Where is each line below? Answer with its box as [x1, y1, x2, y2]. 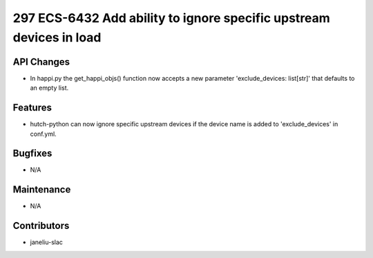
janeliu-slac [30, 238, 64, 246]
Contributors [12, 220, 70, 232]
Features [12, 102, 52, 114]
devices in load [12, 30, 102, 45]
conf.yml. [30, 130, 57, 138]
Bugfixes [12, 148, 52, 159]
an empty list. [30, 83, 69, 92]
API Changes [12, 56, 70, 68]
